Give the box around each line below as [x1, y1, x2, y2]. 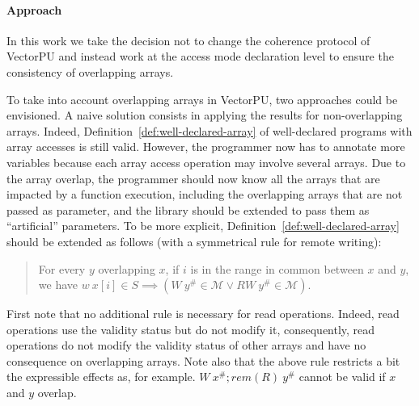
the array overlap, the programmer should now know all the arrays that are [6, 170, 380, 186]
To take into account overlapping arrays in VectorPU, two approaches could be [6, 90, 398, 107]
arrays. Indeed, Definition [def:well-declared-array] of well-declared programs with [6, 122, 413, 139]
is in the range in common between [190, 260, 364, 277]
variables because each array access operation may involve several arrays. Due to [6, 153, 406, 170]
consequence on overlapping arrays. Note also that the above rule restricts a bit [6, 352, 400, 369]
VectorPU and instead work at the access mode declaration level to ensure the [6, 48, 394, 65]
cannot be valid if [298, 368, 386, 385]
